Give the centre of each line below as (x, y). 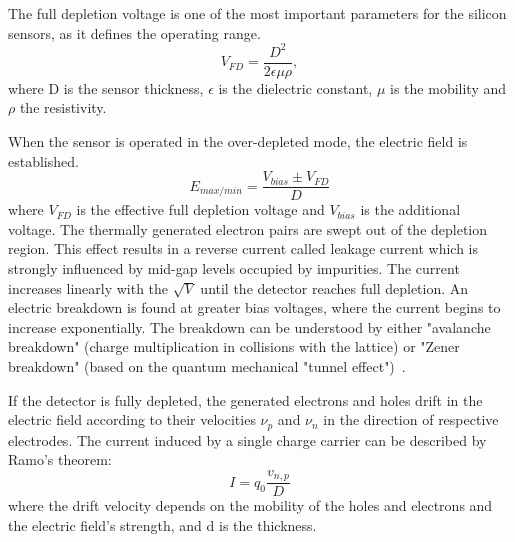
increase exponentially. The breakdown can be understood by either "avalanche (249, 326)
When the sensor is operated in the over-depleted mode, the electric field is (238, 140)
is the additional (410, 209)
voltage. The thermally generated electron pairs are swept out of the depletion (248, 228)
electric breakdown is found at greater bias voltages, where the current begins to (254, 307)
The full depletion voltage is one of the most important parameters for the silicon (257, 13)
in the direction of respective (411, 419)
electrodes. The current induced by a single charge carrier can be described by (247, 439)
